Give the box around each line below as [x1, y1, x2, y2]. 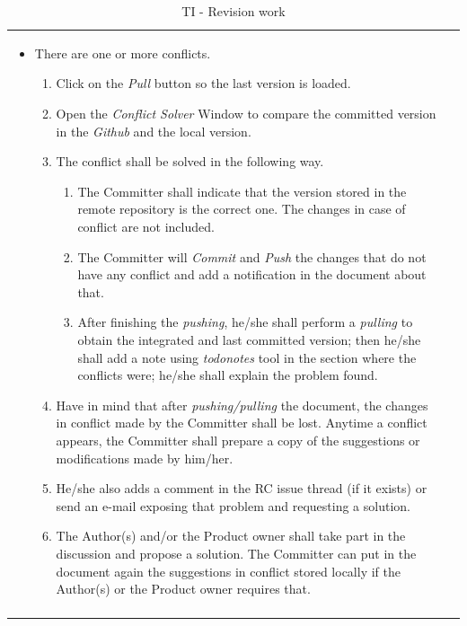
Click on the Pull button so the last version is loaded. [56, 74, 351, 93]
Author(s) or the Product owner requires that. [56, 579, 311, 598]
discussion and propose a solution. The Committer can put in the [56, 543, 417, 562]
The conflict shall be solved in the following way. [56, 152, 324, 171]
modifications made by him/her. [56, 448, 233, 467]
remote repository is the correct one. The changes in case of [77, 199, 406, 218]
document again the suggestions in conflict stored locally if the [56, 561, 401, 580]
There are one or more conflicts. [34, 43, 211, 62]
